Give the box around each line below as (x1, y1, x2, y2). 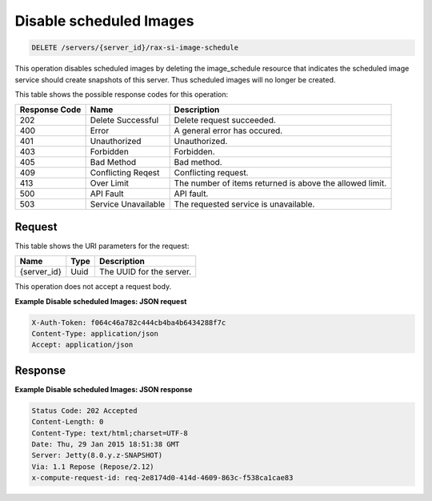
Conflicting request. (174, 167, 249, 178)
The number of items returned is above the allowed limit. (174, 178, 387, 189)
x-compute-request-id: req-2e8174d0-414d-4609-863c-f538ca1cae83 (31, 473, 294, 483)
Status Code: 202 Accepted (31, 406, 138, 415)
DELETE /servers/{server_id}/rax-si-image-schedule (31, 43, 239, 52)
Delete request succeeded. (174, 114, 276, 126)
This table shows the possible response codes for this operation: (14, 89, 229, 99)
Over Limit (90, 178, 130, 189)
